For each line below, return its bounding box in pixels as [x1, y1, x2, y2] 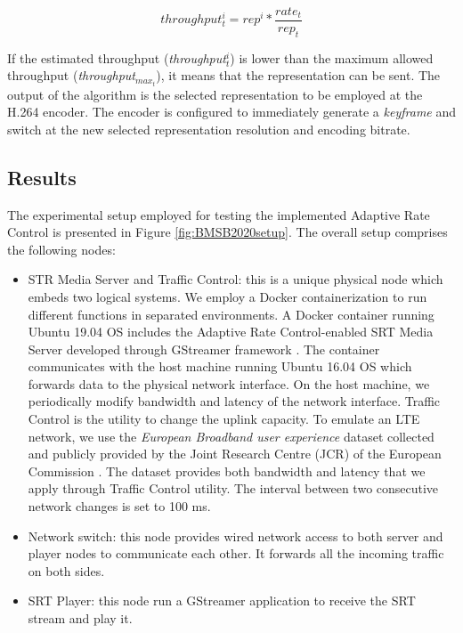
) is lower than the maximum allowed [230, 48, 434, 67]
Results [7, 163, 77, 191]
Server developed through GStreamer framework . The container [28, 339, 380, 358]
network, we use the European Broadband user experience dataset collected [28, 426, 435, 445]
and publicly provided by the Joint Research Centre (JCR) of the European [28, 444, 442, 463]
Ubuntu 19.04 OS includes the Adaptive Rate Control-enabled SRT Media [28, 322, 434, 341]
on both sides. [28, 561, 105, 580]
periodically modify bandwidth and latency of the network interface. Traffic [28, 392, 441, 410]
